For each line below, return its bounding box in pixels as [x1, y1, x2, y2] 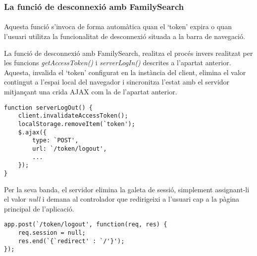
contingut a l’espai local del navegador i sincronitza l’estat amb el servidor [4, 77, 230, 87]
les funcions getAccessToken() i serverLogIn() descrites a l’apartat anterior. [4, 57, 231, 68]
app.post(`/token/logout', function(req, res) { [4, 221, 167, 228]
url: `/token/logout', [32, 145, 107, 152]
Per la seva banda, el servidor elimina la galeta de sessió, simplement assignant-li [4, 184, 250, 194]
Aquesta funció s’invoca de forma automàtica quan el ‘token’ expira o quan [4, 21, 232, 32]
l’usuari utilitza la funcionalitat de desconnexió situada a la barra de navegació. [4, 31, 245, 42]
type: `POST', [32, 137, 79, 144]
